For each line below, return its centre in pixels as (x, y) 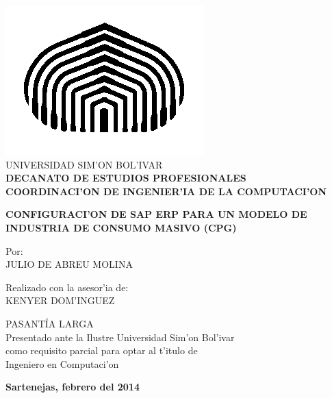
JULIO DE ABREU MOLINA (69, 264)
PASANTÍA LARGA (50, 323)
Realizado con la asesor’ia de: (67, 287)
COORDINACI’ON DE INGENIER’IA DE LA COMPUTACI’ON (166, 191)
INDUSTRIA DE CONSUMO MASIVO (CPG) (121, 227)
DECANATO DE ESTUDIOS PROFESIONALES (126, 178)
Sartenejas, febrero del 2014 (73, 387)
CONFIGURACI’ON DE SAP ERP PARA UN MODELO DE (156, 214)
